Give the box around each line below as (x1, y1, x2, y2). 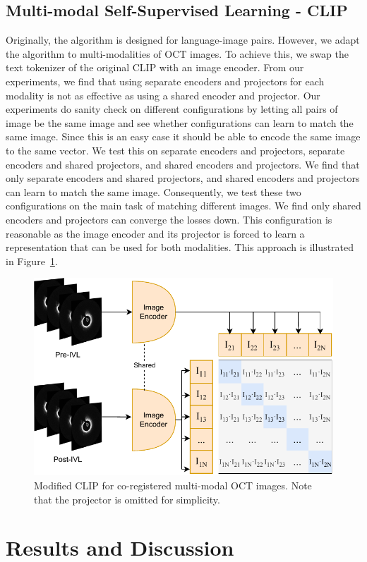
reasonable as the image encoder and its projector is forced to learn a (6, 226, 305, 240)
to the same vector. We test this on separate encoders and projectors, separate (6, 142, 345, 157)
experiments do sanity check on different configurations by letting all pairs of (6, 102, 338, 116)
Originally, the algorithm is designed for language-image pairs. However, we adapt (6, 32, 360, 47)
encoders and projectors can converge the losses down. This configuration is (6, 212, 332, 226)
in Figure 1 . (6, 253, 58, 268)
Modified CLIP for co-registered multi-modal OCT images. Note (34, 477, 312, 492)
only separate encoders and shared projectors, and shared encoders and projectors (6, 171, 360, 185)
